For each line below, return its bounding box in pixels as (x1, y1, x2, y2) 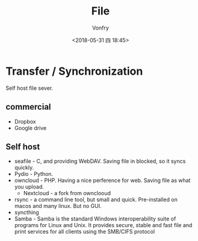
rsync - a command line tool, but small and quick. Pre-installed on (14, 196, 178, 203)
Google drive (14, 124, 47, 131)
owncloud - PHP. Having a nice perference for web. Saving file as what (14, 177, 191, 184)
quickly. (14, 164, 34, 171)
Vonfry (91, 24, 110, 31)
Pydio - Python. (14, 171, 54, 178)
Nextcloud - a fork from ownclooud (23, 190, 111, 197)
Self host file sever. (5, 84, 54, 92)
